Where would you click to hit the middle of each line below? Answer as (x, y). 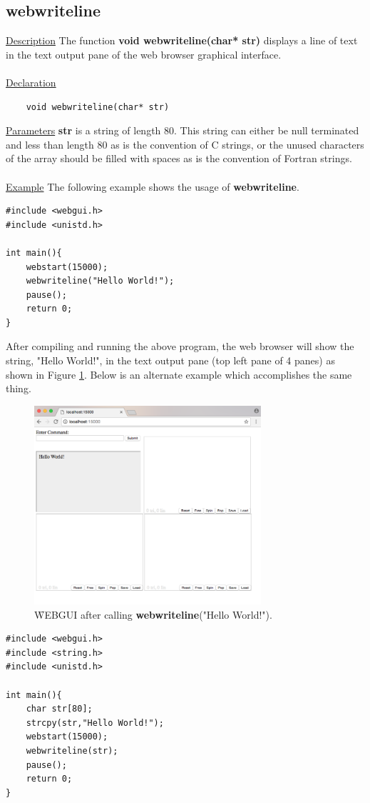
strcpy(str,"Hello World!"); (95, 723)
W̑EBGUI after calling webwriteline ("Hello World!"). (153, 614)
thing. (19, 388)
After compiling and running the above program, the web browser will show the (180, 346)
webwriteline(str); (72, 750)
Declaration (31, 82)
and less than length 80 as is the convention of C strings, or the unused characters (185, 144)
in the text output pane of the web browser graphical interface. (144, 54)
